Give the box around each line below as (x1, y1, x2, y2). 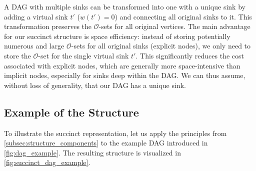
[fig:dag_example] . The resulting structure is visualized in (4, 147, 181, 157)
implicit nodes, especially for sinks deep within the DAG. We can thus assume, (4, 70, 245, 80)
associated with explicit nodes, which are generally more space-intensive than (4, 60, 240, 70)
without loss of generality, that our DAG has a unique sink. (4, 79, 186, 90)
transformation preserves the (4, 21, 91, 31)
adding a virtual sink (4, 11, 68, 21)
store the (4, 50, 31, 60)
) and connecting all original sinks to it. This (114, 11, 252, 21)
